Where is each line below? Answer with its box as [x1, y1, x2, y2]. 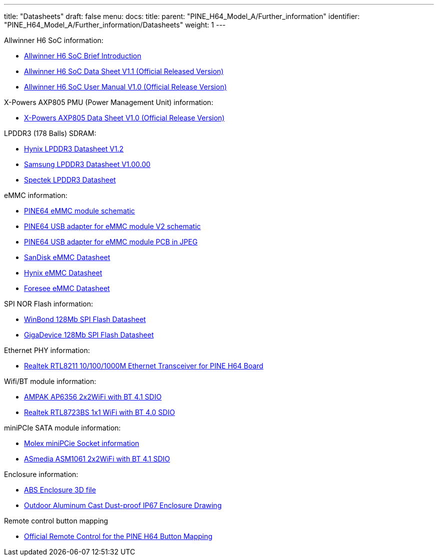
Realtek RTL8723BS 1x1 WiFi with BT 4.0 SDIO [24, 408, 175, 416]
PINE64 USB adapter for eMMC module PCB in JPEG [24, 237, 198, 246]
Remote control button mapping [4, 516, 108, 525]
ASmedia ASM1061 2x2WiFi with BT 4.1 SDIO [24, 454, 170, 463]
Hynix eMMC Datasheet [24, 268, 102, 277]
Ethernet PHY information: [4, 346, 90, 354]
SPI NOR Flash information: [4, 299, 93, 308]
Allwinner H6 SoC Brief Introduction [24, 51, 141, 60]
